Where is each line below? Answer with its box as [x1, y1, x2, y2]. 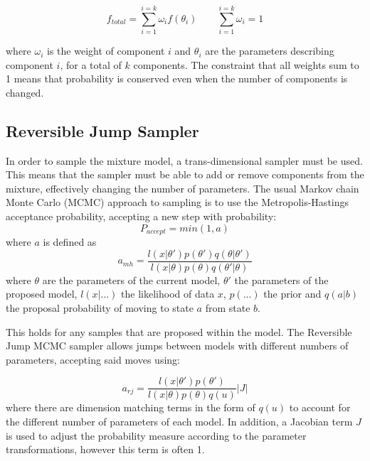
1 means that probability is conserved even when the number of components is [6, 71, 348, 86]
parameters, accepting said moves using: [6, 352, 180, 367]
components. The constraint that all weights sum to [133, 57, 359, 72]
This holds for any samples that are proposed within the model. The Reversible [6, 324, 352, 339]
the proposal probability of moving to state [6, 300, 194, 315]
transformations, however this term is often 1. [6, 442, 205, 457]
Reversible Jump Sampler [6, 119, 199, 141]
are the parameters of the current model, [42, 272, 221, 287]
